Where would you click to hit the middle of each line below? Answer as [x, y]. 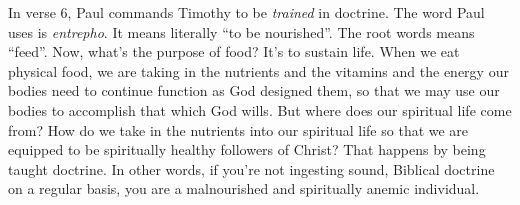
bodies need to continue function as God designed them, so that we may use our [254, 90]
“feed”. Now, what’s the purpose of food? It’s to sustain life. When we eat [234, 51]
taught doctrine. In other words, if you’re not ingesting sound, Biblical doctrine [251, 168]
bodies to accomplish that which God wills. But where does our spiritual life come [260, 109]
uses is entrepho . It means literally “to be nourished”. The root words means [241, 31]
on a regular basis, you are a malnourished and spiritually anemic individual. [244, 188]
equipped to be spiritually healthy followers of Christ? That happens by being [247, 149]
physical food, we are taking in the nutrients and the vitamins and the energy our [258, 70]
